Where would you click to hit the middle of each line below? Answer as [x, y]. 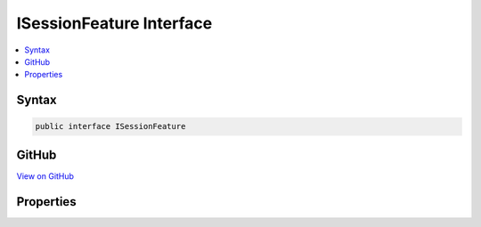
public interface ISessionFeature [110, 126]
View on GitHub [45, 176]
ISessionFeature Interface [114, 23]
